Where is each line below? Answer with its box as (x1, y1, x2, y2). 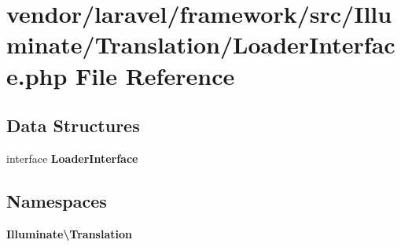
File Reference (75, 59, 235, 91)
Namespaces (6, 188, 107, 212)
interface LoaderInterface (6, 149, 138, 166)
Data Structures (6, 113, 140, 138)
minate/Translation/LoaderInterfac (6, 28, 395, 61)
